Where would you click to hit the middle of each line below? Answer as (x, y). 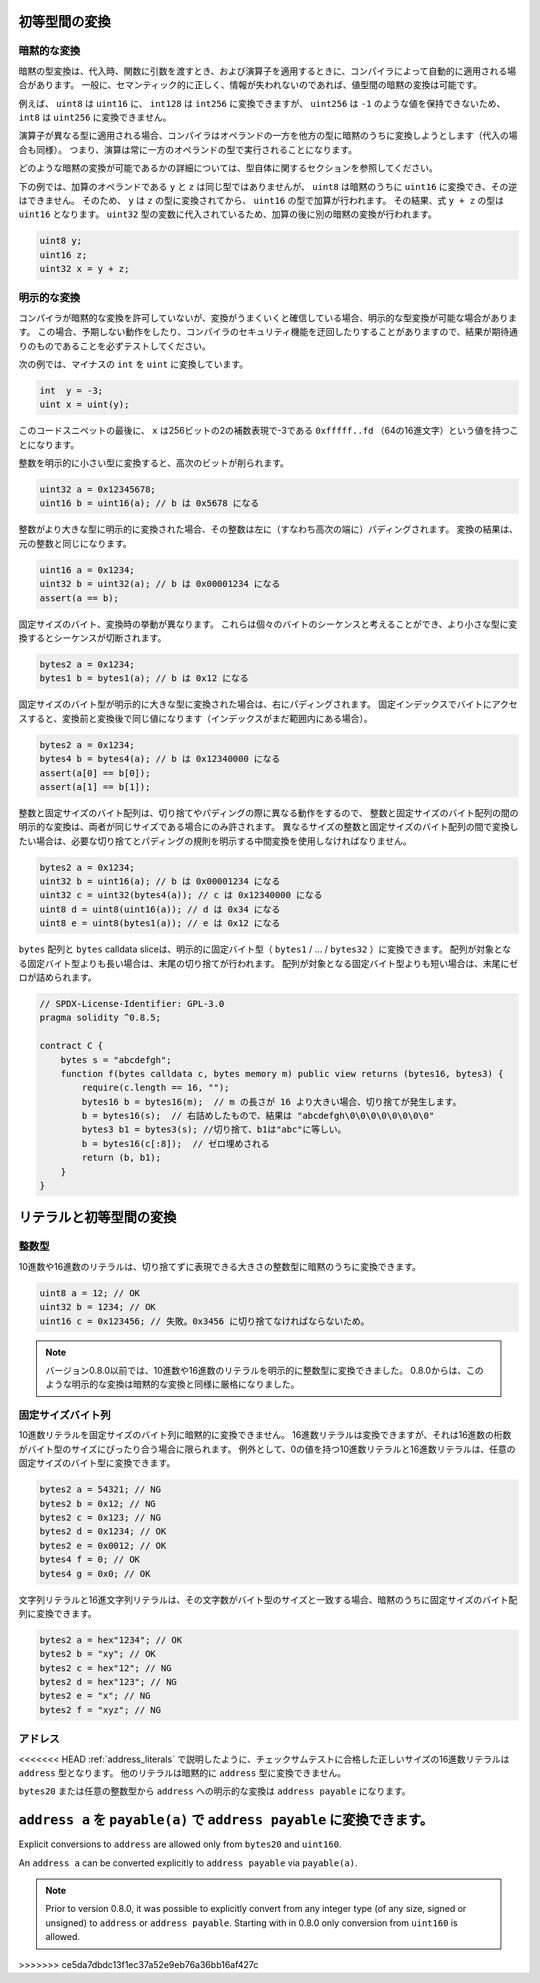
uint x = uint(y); (84, 404)
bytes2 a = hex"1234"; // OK (111, 1639)
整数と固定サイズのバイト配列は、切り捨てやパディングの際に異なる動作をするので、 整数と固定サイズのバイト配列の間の (268, 812)
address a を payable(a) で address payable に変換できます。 (226, 1820)
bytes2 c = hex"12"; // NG (105, 1668)
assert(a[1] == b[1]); (95, 786)
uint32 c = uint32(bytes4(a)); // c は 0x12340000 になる (181, 895)
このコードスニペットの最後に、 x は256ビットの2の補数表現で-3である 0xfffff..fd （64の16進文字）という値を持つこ (268, 431)
